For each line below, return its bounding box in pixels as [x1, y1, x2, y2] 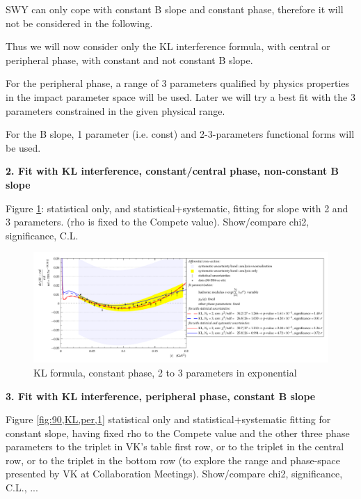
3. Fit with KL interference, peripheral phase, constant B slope [6, 388, 316, 403]
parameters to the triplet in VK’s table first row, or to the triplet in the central [6, 439, 344, 454]
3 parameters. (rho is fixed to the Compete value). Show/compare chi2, [6, 214, 310, 229]
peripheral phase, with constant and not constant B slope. [6, 52, 253, 67]
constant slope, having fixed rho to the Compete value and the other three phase [6, 425, 350, 440]
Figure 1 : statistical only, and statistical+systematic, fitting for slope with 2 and [6, 200, 348, 215]
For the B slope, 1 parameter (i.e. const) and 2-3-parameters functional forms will [6, 127, 355, 141]
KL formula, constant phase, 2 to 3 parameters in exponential [33, 365, 297, 379]
